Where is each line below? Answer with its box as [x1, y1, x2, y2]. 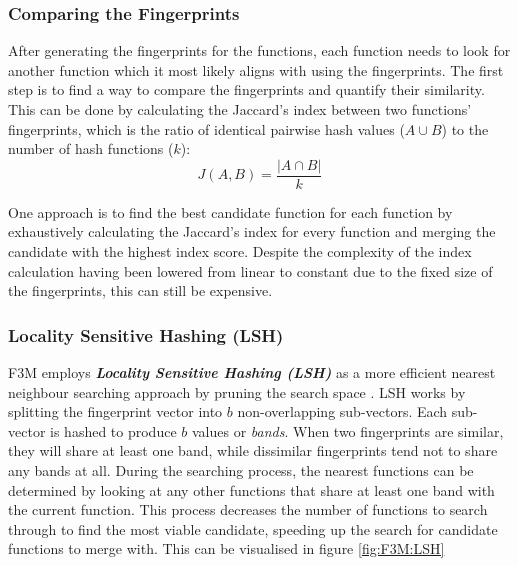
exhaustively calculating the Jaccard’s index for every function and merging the [8, 221, 496, 242]
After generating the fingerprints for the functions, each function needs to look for [8, 40, 511, 61]
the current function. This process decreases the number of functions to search [8, 499, 488, 520]
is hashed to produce [50, 420, 177, 441]
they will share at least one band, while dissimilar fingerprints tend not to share [8, 440, 498, 461]
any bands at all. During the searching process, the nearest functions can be [8, 460, 474, 480]
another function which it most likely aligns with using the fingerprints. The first [8, 59, 504, 80]
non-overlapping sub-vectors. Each [237, 401, 448, 422]
